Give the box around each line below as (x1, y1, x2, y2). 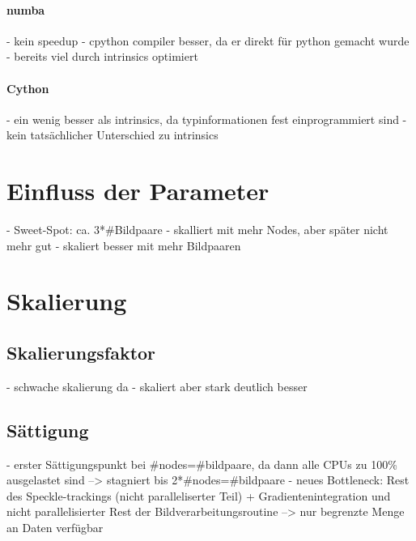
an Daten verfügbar (6, 519, 104, 536)
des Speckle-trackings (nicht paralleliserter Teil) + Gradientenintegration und (6, 487, 391, 504)
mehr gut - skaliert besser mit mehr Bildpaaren (6, 236, 241, 253)
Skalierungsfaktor (6, 340, 156, 365)
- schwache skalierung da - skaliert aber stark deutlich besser (6, 377, 308, 394)
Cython (6, 79, 49, 96)
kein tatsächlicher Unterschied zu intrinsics (6, 126, 219, 143)
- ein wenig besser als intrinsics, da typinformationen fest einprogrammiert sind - (6, 110, 407, 127)
